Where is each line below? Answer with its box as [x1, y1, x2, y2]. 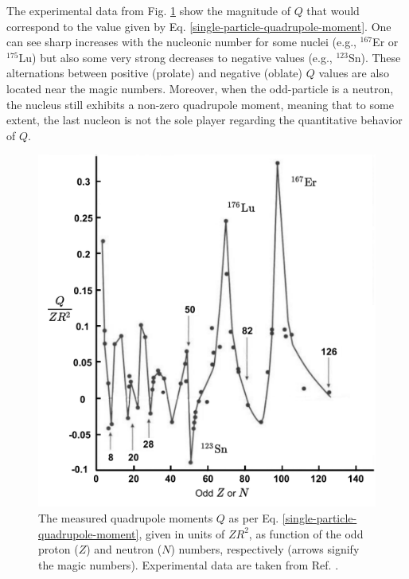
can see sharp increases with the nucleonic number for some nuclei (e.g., [6, 33, 356, 50]
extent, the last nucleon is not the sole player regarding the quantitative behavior [6, 111, 403, 128]
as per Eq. [228, 510, 279, 526]
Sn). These [348, 49, 401, 65]
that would [306, 2, 360, 18]
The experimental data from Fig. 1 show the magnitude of [6, 2, 290, 18]
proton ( [38, 541, 79, 557]
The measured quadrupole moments [38, 510, 213, 526]
